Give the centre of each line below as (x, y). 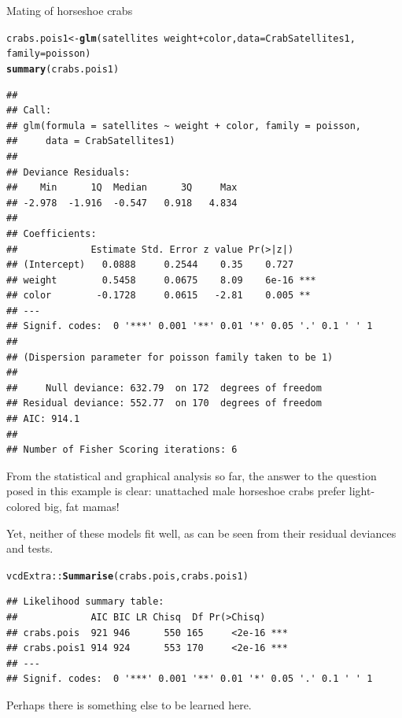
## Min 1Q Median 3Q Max (122, 188)
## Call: (29, 111)
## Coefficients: (52, 233)
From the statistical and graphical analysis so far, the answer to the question (192, 475)
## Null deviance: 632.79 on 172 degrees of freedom (164, 388)
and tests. (30, 548)
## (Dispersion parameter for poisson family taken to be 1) (170, 357)
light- (362, 491)
